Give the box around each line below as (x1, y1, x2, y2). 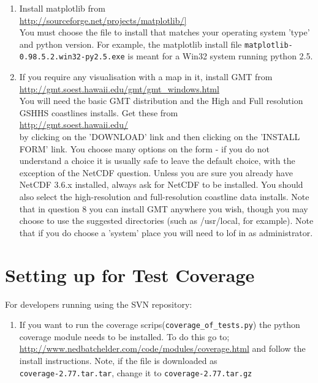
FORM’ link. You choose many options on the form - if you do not (19, 142, 270, 155)
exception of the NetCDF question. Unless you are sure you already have (19, 166, 293, 179)
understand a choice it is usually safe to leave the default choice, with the (19, 154, 295, 167)
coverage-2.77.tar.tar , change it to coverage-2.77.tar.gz (19, 366, 252, 379)
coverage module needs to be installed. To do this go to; (19, 330, 230, 343)
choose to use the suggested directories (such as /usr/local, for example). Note (19, 214, 314, 227)
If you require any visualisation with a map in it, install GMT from (19, 70, 273, 83)
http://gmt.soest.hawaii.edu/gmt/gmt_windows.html (19, 82, 219, 95)
